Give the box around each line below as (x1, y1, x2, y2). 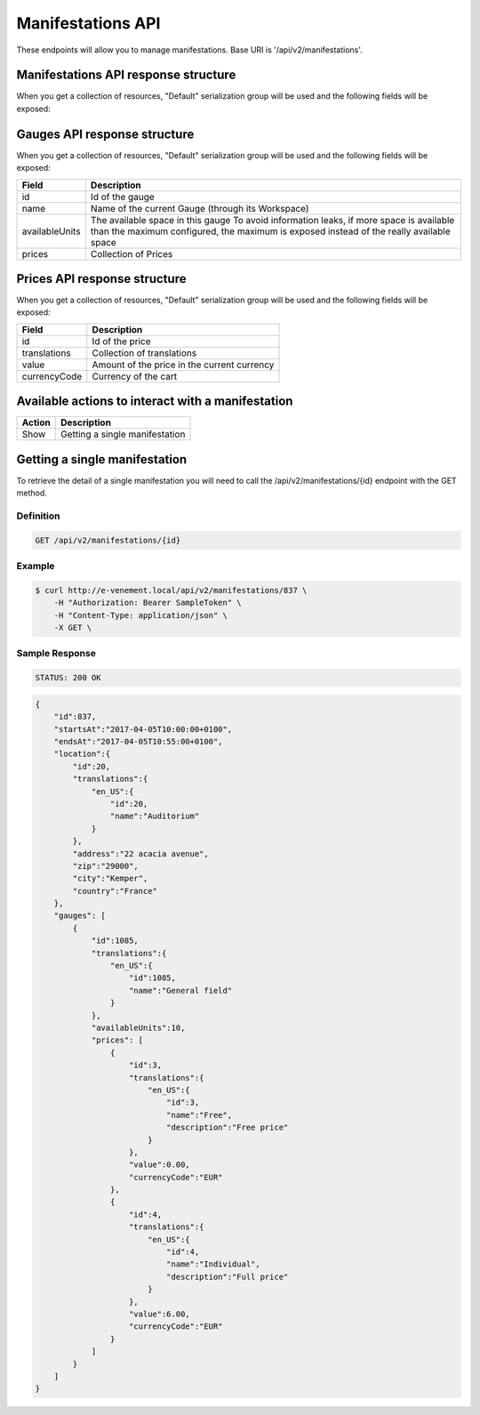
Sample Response (16, 647, 97, 660)
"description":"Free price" (165, 1122, 289, 1133)
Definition (16, 510, 60, 522)
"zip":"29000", (72, 861, 140, 871)
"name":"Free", (165, 1110, 233, 1120)
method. (16, 487, 48, 498)
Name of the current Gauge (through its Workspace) (90, 202, 310, 214)
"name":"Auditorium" (109, 811, 200, 822)
